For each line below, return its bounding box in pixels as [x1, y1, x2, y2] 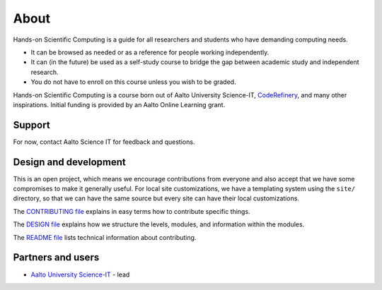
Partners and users [13, 251, 100, 264]
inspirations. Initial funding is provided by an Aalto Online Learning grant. [13, 100, 226, 109]
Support [13, 119, 50, 131]
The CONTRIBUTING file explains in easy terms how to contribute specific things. [13, 207, 250, 215]
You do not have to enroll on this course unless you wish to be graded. [30, 78, 236, 86]
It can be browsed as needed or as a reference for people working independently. [30, 48, 270, 56]
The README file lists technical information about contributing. [13, 233, 197, 241]
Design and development [13, 156, 127, 168]
